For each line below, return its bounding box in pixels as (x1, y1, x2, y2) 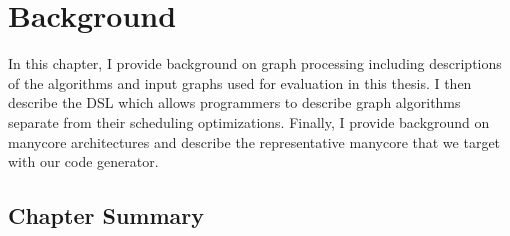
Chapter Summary (8, 200, 204, 231)
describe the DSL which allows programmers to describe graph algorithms (8, 92, 461, 113)
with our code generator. (8, 151, 159, 172)
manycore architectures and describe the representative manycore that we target (8, 131, 501, 152)
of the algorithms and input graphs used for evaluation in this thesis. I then (8, 72, 472, 93)
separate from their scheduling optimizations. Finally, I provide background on (8, 111, 490, 132)
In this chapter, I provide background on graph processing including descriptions (8, 53, 502, 74)
